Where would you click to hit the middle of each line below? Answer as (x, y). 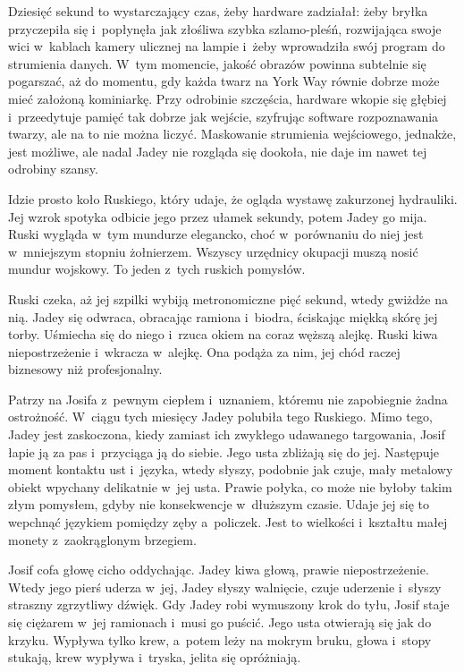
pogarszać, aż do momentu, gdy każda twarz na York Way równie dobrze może (224, 81)
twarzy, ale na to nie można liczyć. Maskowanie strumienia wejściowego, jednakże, (232, 134)
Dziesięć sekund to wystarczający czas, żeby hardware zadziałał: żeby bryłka (218, 11)
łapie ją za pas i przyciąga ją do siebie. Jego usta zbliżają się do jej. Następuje (224, 451)
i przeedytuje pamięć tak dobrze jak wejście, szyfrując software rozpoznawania (224, 116)
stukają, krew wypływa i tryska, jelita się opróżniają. (155, 657)
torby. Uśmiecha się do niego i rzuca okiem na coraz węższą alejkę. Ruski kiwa (223, 334)
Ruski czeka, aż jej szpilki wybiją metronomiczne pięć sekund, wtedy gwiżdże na (228, 298)
